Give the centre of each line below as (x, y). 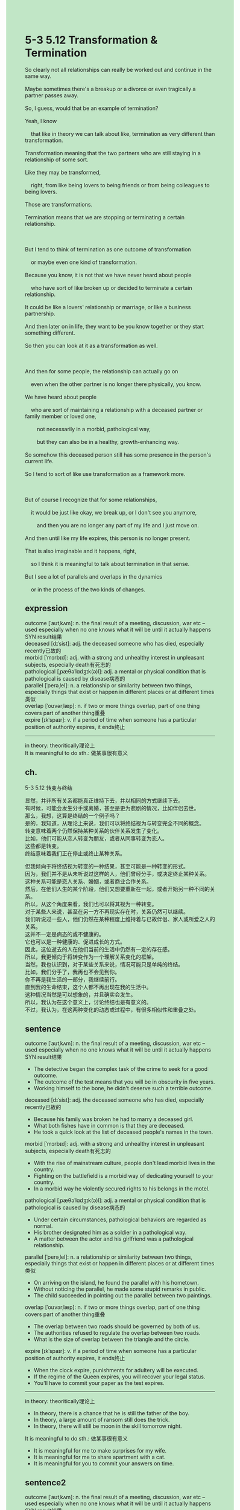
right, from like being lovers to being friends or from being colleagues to (120, 185)
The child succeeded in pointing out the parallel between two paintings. (123, 1296)
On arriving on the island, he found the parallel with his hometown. (116, 1283)
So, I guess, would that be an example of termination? (92, 108)
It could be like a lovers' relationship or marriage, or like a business (108, 307)
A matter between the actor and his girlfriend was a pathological (113, 1239)
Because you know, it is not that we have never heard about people (108, 275)
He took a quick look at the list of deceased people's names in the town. (123, 1132)
